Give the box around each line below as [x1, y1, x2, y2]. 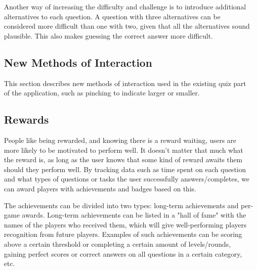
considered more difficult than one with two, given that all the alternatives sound [4, 21, 250, 31]
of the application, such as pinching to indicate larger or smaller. [4, 88, 200, 98]
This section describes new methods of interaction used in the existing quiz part [4, 78, 246, 88]
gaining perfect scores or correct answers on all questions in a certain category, [4, 248, 242, 259]
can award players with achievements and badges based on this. [4, 183, 196, 193]
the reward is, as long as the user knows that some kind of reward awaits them [4, 154, 243, 165]
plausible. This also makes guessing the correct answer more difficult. [4, 30, 213, 41]
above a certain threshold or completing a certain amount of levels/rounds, [4, 238, 231, 249]
